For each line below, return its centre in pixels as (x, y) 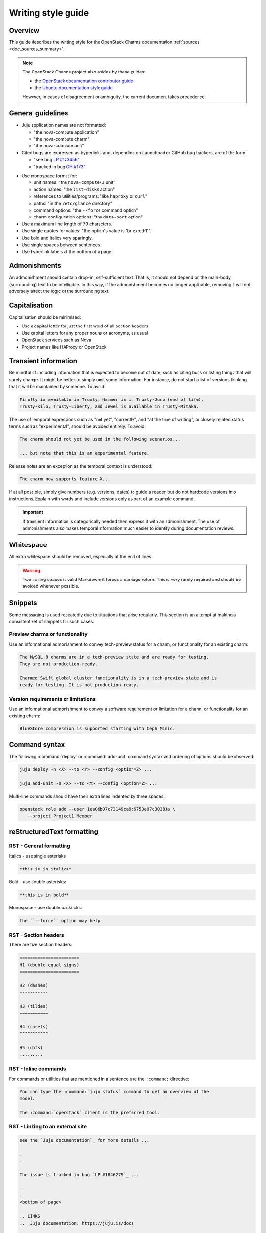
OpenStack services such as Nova (56, 340)
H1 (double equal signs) (50, 965)
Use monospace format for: (50, 176)
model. (27, 1098)
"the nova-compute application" (66, 132)
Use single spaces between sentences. (61, 245)
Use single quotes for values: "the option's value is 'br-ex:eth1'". (86, 231)
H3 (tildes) (34, 1006)
